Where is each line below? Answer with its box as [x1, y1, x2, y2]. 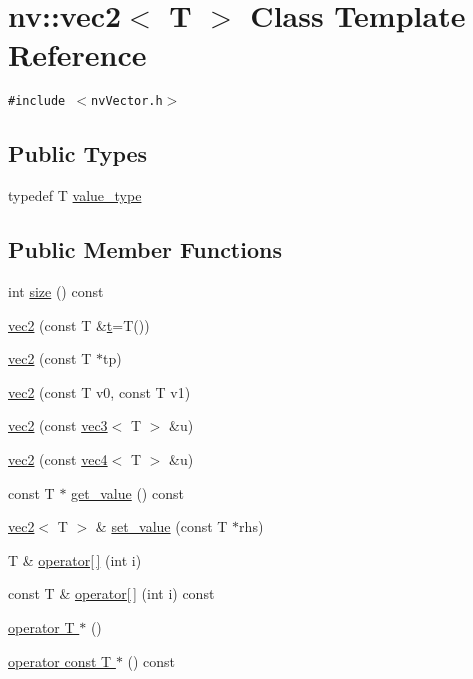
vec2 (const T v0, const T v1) [8, 381, 191, 402]
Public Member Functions [8, 234, 282, 265]
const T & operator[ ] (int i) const [8, 583, 215, 604]
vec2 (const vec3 [8, 415, 108, 436]
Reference [8, 34, 147, 75]
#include [8, 94, 66, 109]
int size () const [8, 280, 104, 301]
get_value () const [71, 482, 184, 503]
